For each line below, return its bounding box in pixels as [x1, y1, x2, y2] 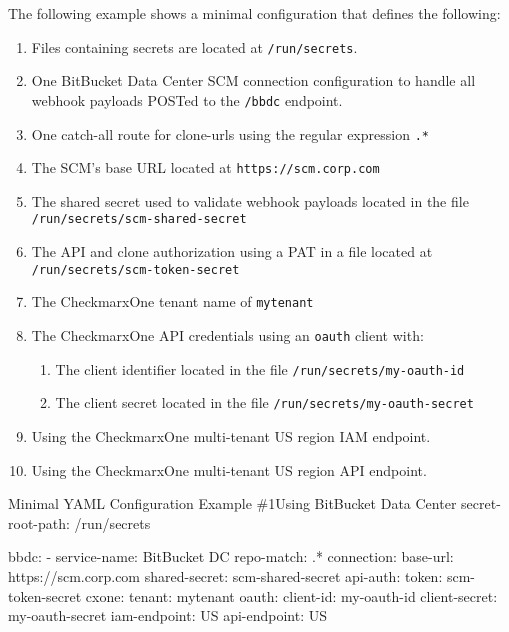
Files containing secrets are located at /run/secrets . [31, 36, 358, 57]
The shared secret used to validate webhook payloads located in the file [31, 190, 469, 211]
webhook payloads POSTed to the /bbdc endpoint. [31, 89, 343, 110]
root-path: [8, 512, 70, 533]
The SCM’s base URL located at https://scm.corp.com [31, 157, 380, 178]
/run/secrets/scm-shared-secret [31, 212, 247, 227]
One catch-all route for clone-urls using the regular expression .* [31, 123, 429, 144]
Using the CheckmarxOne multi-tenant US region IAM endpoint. [31, 425, 431, 446]
